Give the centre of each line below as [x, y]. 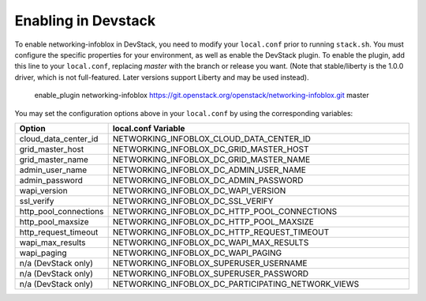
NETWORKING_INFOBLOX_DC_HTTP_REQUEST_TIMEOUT [221, 231]
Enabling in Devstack [85, 21]
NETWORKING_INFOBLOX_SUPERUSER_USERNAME [210, 263]
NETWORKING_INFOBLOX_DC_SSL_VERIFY [193, 201]
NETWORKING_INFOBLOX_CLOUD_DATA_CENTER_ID [211, 138]
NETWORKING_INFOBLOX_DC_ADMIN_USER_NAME [209, 170]
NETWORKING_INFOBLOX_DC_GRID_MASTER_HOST [211, 149]
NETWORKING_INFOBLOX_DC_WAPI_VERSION [199, 190]
